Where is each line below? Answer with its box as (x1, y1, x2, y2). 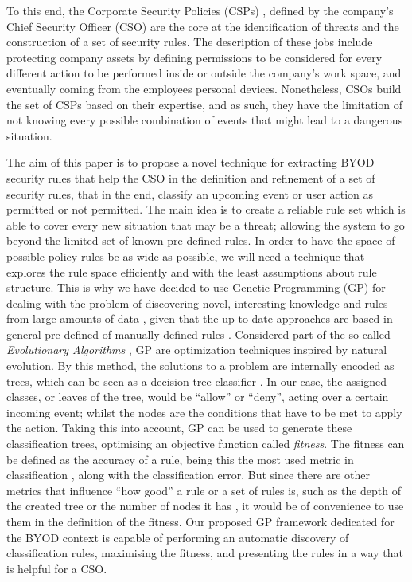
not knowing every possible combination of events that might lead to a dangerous (6, 112, 403, 128)
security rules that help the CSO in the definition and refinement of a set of (6, 169, 375, 186)
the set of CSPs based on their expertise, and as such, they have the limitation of (6, 96, 403, 112)
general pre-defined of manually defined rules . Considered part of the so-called (6, 325, 391, 342)
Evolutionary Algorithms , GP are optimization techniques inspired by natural (6, 341, 387, 358)
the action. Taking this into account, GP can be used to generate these (6, 419, 352, 436)
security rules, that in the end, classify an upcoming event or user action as (6, 185, 374, 202)
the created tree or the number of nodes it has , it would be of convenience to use (6, 497, 404, 514)
